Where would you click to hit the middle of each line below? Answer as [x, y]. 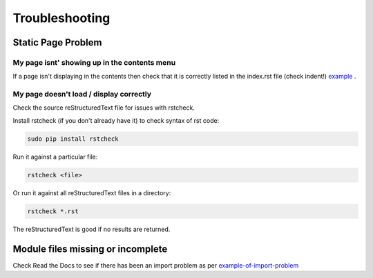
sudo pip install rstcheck [73, 139]
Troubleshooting [61, 18]
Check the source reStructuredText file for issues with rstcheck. [104, 108]
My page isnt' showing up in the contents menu [94, 62]
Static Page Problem [57, 42]
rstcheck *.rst [53, 211]
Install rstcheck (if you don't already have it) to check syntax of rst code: [116, 120]
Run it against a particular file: [55, 157]
